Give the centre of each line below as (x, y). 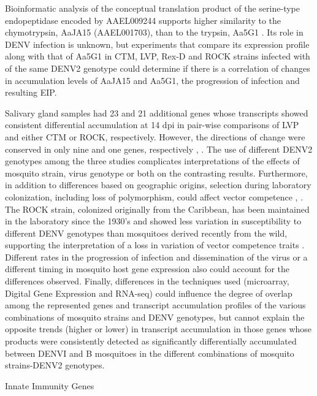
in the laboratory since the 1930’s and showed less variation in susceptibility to (153, 221)
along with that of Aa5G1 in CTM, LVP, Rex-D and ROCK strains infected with (158, 56)
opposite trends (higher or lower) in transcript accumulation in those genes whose (158, 329)
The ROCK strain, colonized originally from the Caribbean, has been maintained (157, 209)
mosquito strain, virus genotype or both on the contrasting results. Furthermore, (156, 173)
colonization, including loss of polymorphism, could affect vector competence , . (154, 196)
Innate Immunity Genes (50, 385)
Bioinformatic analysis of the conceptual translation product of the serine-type (152, 8)
